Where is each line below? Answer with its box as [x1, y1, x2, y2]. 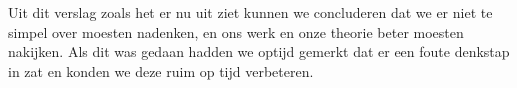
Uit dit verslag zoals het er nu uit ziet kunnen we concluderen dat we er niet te [8, 2, 493, 22]
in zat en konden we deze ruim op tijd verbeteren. [8, 60, 314, 81]
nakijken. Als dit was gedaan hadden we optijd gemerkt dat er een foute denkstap [8, 41, 510, 62]
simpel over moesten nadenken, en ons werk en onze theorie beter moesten [8, 21, 464, 42]
